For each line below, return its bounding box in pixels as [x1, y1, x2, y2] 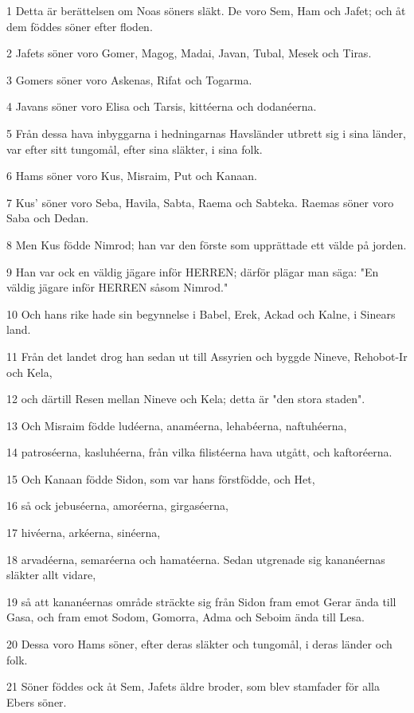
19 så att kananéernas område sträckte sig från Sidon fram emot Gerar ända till [6, 593, 396, 609]
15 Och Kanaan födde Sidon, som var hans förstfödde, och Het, [6, 470, 315, 487]
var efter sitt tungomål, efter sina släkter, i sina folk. [6, 140, 263, 157]
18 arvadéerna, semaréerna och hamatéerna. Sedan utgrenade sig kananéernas [6, 550, 385, 567]
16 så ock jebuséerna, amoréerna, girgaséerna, [6, 497, 228, 514]
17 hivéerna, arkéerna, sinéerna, [6, 524, 161, 541]
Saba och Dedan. [6, 210, 89, 226]
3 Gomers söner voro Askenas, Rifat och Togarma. [6, 71, 252, 88]
